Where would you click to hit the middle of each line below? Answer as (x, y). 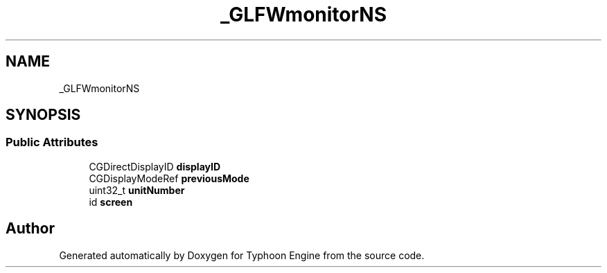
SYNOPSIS (43, 115)
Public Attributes (52, 142)
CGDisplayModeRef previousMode (169, 178)
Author (30, 229)
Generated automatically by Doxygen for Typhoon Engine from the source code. (242, 255)
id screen (111, 202)
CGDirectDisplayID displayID (155, 166)
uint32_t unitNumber (137, 190)
